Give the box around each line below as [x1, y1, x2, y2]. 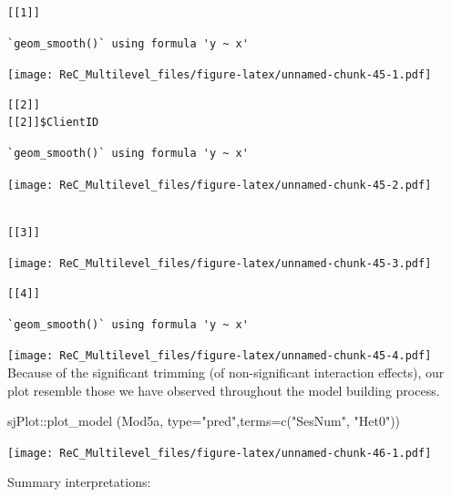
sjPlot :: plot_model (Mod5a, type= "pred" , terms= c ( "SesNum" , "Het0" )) [7, 411, 401, 430]
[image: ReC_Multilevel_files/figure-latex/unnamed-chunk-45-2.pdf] [7, 178, 432, 192]
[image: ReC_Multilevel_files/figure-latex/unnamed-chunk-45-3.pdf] [7, 257, 432, 271]
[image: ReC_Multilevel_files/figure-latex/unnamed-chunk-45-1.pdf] [7, 68, 432, 82]
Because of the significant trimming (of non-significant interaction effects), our [7, 362, 445, 381]
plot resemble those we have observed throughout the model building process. [7, 380, 440, 399]
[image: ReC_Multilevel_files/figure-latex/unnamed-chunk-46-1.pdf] [7, 446, 432, 460]
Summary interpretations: [7, 472, 151, 492]
